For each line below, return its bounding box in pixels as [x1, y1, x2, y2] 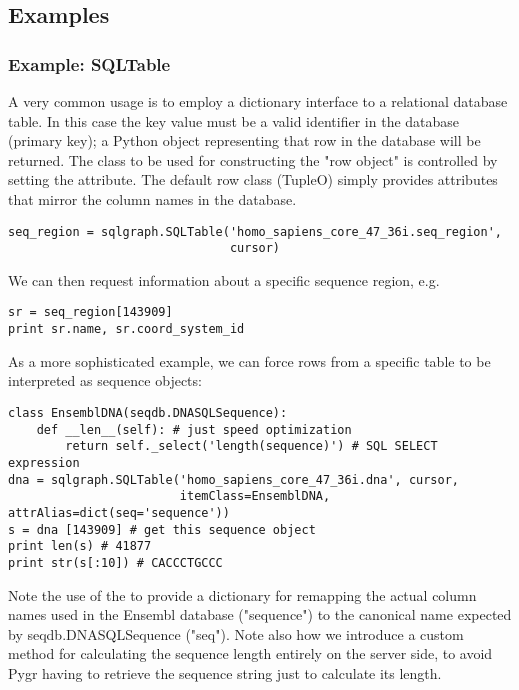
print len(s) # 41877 [8, 539, 152, 554]
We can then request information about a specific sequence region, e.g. [8, 269, 440, 290]
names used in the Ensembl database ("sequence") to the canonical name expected [8, 604, 512, 625]
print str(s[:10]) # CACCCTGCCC [8, 555, 223, 570]
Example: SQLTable [8, 51, 171, 76]
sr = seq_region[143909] [8, 305, 173, 320]
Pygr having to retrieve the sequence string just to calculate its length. [8, 662, 442, 683]
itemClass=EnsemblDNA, [179, 489, 331, 504]
